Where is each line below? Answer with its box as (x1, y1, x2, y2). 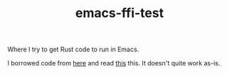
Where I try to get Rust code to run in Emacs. (7, 45, 139, 54)
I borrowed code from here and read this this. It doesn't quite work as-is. (7, 59, 221, 68)
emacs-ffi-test (75, 5, 164, 21)
